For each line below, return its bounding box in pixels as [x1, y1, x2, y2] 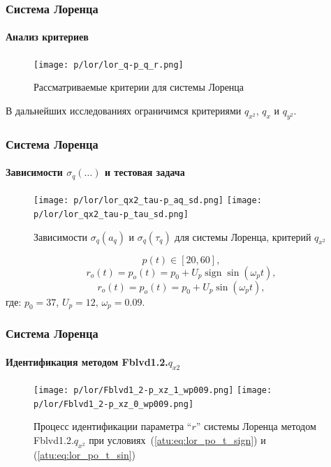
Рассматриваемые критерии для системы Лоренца [34, 80, 244, 94]
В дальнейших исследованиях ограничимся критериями [6, 103, 242, 117]
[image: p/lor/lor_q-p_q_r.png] [34, 59, 184, 70]
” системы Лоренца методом [196, 419, 316, 433]
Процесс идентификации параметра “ [34, 419, 192, 433]
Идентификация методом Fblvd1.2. [6, 354, 168, 369]
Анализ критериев [6, 29, 89, 44]
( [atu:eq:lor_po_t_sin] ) [34, 447, 136, 461]
